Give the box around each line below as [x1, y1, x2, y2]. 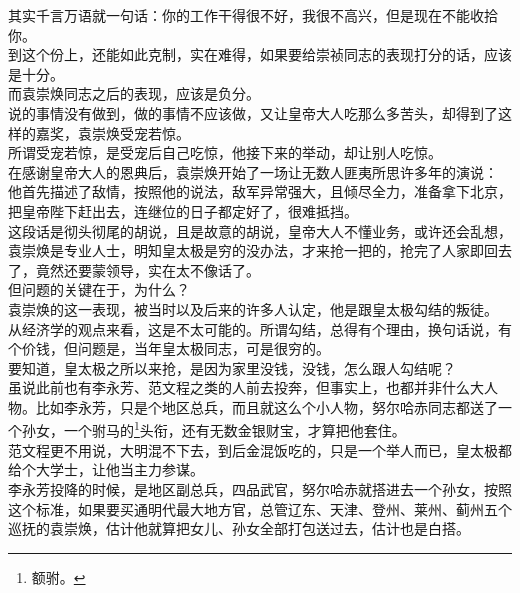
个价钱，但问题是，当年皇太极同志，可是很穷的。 [8, 338, 330, 359]
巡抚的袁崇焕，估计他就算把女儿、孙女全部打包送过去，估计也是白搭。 [8, 518, 470, 539]
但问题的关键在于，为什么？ [8, 279, 190, 300]
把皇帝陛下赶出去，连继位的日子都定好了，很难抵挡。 [8, 200, 358, 221]
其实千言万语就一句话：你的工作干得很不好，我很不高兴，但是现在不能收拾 [8, 5, 498, 25]
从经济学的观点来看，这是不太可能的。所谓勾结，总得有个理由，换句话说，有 [8, 318, 512, 339]
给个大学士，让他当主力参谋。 [8, 459, 204, 480]
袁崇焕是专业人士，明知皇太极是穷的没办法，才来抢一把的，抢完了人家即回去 [8, 240, 512, 261]
